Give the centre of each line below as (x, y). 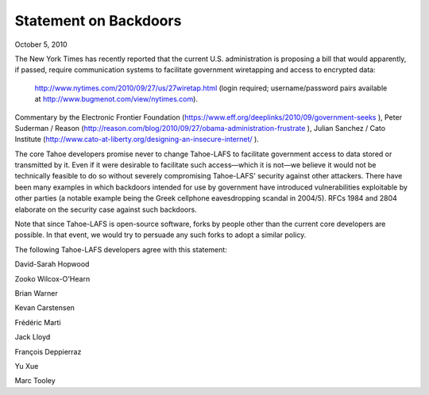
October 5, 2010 (41, 44)
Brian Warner (37, 293)
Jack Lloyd (33, 337)
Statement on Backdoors (98, 21)
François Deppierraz (48, 351)
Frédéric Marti (38, 322)
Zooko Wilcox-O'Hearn (52, 278)
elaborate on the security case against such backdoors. (106, 209)
